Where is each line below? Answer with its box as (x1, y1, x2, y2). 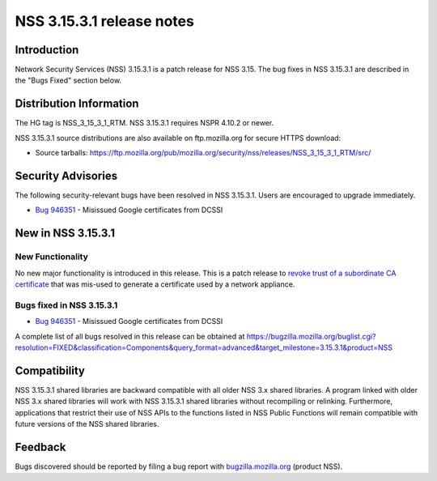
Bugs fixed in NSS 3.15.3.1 (15, 300, 118, 311)
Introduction (15, 43, 79, 57)
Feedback (15, 440, 66, 453)
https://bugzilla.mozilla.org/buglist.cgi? (246, 331, 376, 341)
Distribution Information (15, 97, 139, 111)
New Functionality (15, 251, 89, 262)
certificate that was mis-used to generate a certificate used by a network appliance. (15, 279, 295, 289)
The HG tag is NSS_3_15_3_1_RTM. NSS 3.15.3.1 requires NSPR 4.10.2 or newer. (15, 118, 274, 128)
